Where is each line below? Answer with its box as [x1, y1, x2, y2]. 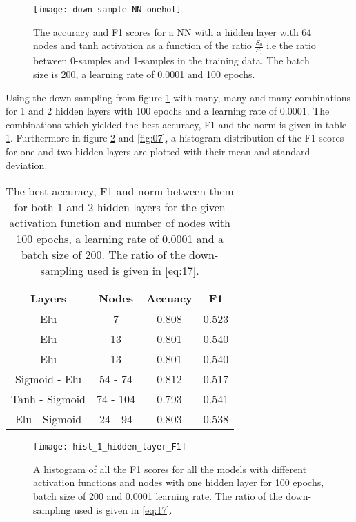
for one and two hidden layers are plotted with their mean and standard [6, 144, 310, 159]
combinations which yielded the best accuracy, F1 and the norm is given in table [6, 117, 347, 131]
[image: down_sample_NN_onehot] [33, 5, 181, 14]
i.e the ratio [266, 38, 316, 52]
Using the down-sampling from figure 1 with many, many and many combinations [6, 90, 351, 104]
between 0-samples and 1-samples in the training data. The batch [33, 53, 310, 68]
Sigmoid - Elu [14, 371, 82, 387]
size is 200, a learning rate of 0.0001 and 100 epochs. [33, 67, 255, 81]
